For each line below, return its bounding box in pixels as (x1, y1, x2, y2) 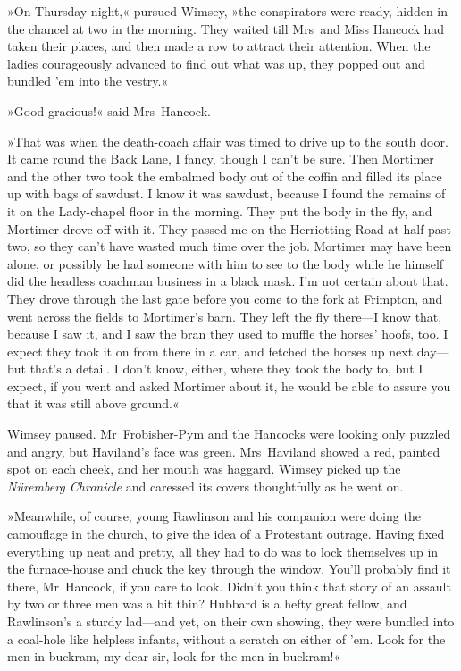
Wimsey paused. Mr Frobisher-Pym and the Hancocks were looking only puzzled (7, 424, 451, 443)
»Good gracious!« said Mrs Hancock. (7, 101, 211, 120)
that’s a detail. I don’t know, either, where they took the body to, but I (29, 359, 423, 378)
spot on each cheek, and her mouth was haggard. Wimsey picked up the (7, 459, 401, 478)
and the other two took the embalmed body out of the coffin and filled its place (7, 166, 442, 185)
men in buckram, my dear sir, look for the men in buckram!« (7, 647, 341, 666)
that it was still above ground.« (7, 394, 180, 413)
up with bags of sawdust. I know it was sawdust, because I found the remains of (7, 184, 446, 203)
